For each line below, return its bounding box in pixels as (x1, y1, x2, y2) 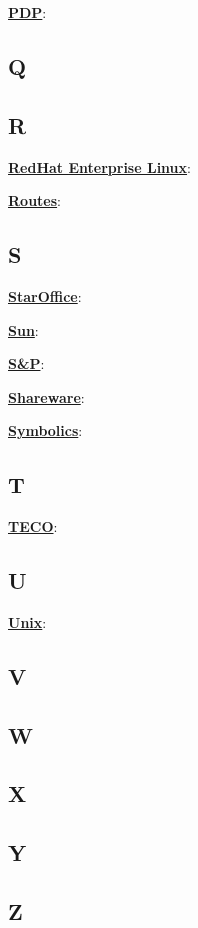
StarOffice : (8, 285, 82, 306)
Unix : (8, 611, 47, 632)
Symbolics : (8, 420, 83, 441)
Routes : (8, 190, 61, 211)
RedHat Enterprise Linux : (8, 156, 191, 177)
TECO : (8, 516, 58, 537)
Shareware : (8, 386, 85, 407)
